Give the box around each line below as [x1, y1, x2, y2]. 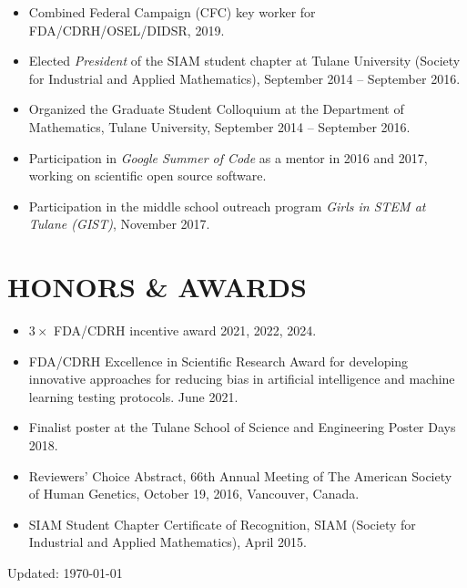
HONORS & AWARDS [7, 268, 307, 305]
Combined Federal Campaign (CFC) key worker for [28, 3, 316, 21]
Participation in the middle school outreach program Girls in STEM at [28, 196, 426, 215]
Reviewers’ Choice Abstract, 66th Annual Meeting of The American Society [28, 466, 452, 485]
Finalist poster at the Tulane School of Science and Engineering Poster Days [28, 418, 456, 437]
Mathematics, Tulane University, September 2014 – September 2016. [28, 117, 411, 136]
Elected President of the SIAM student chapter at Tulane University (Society [28, 51, 461, 70]
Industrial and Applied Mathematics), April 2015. [28, 532, 307, 552]
